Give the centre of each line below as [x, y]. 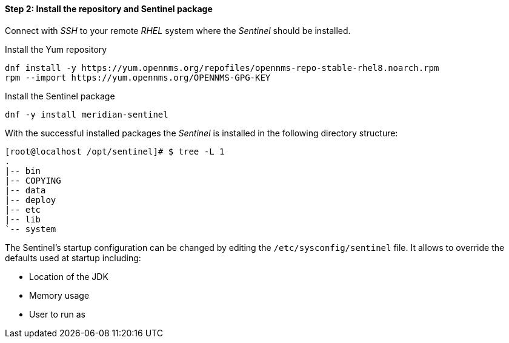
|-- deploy [31, 200]
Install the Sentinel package [60, 96]
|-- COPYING [33, 180]
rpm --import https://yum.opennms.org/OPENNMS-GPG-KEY [138, 77]
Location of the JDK [69, 276]
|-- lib [23, 219]
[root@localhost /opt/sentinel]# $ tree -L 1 [115, 151]
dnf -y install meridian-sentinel [87, 114]
